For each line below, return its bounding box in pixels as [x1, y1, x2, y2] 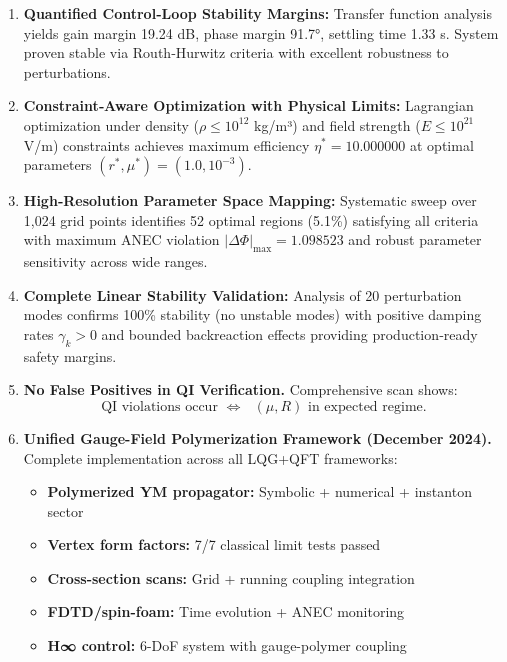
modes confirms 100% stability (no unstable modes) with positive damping [23, 304, 482, 325]
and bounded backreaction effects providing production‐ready [101, 323, 478, 344]
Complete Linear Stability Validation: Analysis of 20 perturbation [23, 284, 462, 305]
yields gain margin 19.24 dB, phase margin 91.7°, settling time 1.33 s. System [23, 22, 499, 43]
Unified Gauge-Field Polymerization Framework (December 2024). [23, 427, 492, 448]
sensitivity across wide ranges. [23, 251, 208, 272]
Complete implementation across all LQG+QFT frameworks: [23, 447, 398, 468]
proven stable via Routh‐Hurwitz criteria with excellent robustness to [23, 42, 449, 63]
